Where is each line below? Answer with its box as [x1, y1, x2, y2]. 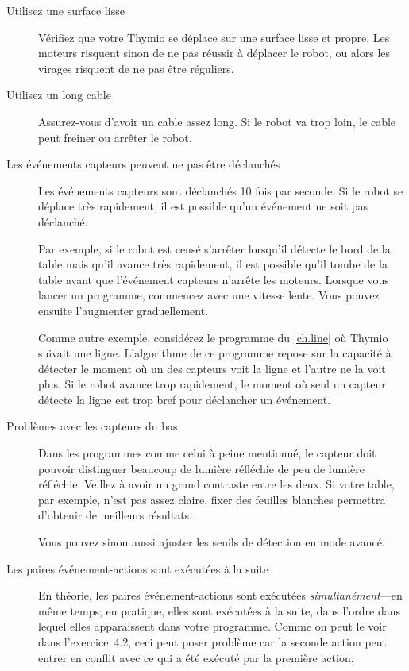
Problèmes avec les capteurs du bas [6, 418, 178, 434]
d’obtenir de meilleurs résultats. [38, 507, 193, 523]
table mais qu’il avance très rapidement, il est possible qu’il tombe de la [38, 256, 388, 272]
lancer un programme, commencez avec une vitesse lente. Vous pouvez [38, 287, 380, 303]
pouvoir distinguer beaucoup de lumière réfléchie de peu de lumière [38, 460, 365, 476]
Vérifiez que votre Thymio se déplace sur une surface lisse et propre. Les [38, 29, 390, 45]
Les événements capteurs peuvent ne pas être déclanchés [6, 156, 280, 172]
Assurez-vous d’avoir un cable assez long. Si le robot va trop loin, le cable [38, 113, 396, 129]
